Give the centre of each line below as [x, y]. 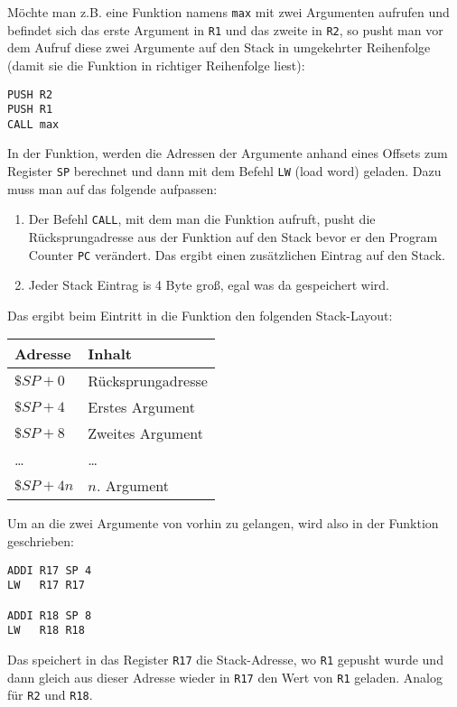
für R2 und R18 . [50, 695]
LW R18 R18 [46, 631]
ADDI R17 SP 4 [50, 570]
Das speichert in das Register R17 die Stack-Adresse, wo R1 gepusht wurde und [225, 659]
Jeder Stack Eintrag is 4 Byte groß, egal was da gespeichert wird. [209, 285]
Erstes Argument [141, 407]
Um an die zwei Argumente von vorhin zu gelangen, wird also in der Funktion [223, 523]
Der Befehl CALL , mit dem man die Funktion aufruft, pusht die [202, 219]
